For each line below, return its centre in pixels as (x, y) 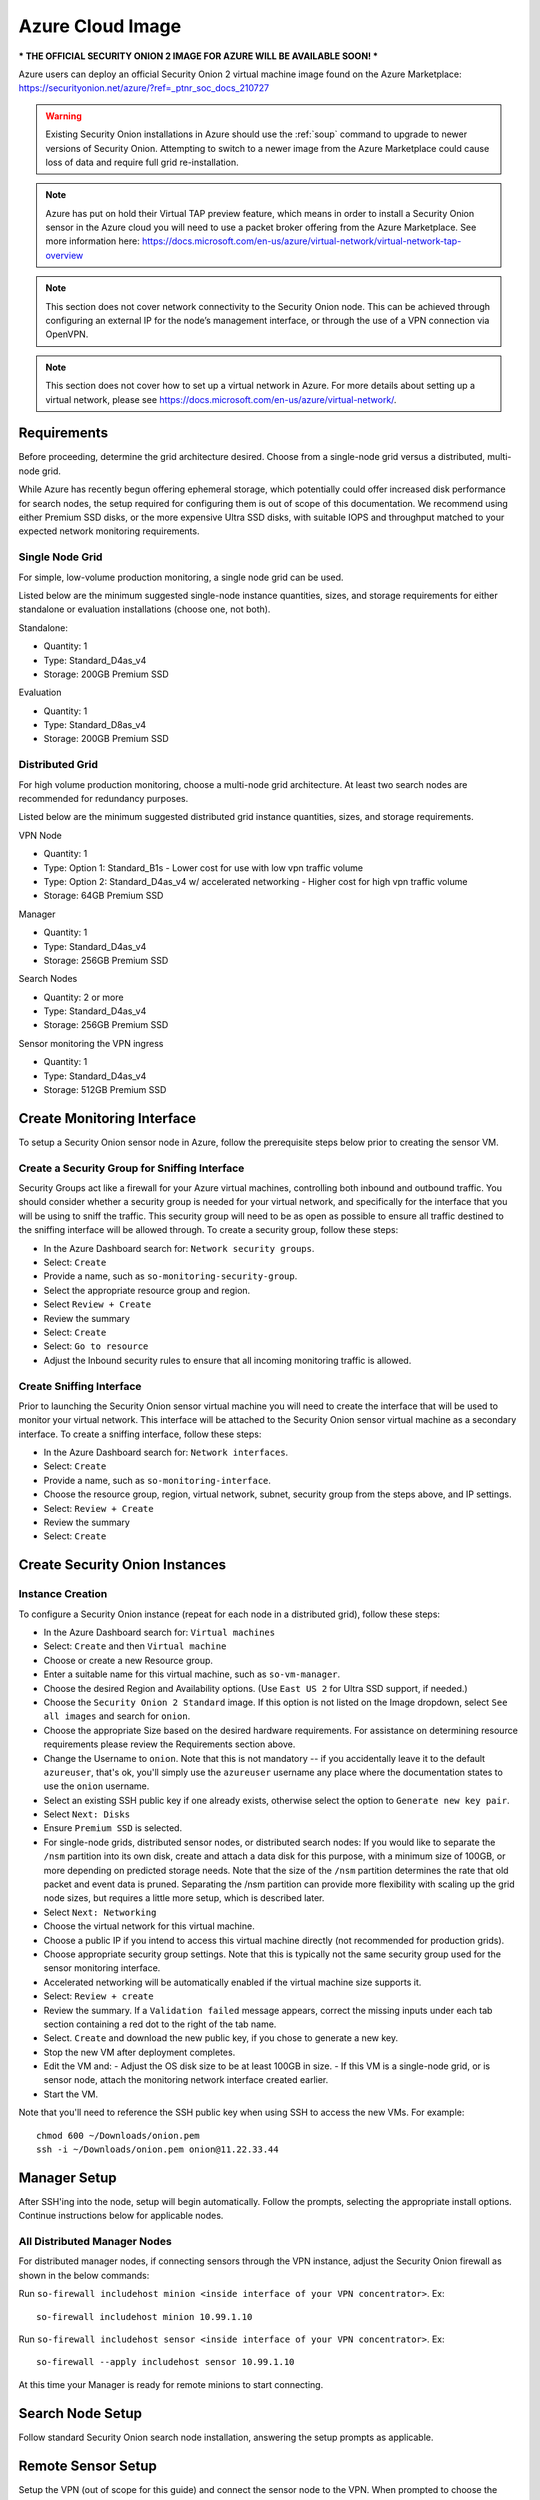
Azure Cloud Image (100, 26)
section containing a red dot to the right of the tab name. (160, 2024)
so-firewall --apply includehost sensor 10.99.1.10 (165, 2362)
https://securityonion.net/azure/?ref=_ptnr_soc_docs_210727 (144, 88)
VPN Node (40, 835)
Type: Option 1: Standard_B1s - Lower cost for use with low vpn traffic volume (203, 867)
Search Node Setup (80, 2413)
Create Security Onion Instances (122, 1565)
